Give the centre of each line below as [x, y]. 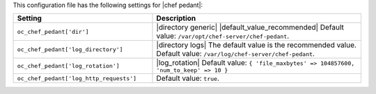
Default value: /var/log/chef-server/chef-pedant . [235, 54]
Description [176, 19]
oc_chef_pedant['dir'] [53, 31]
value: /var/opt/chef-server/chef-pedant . [223, 36]
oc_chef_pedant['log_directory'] [70, 49]
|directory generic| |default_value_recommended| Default [250, 28]
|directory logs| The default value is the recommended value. [256, 45]
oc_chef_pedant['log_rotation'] [68, 66]
